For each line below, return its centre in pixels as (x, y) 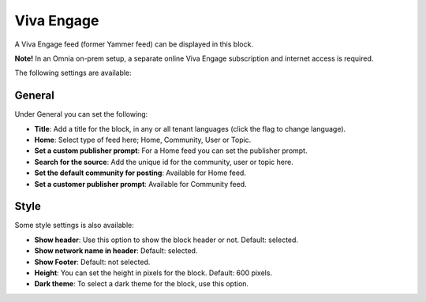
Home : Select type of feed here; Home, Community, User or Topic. (143, 140)
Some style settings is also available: (74, 226)
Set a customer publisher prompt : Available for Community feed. (141, 184)
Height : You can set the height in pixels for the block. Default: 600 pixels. (153, 273)
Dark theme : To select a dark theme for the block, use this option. (141, 284)
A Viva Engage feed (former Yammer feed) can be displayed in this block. (134, 44)
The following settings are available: (73, 73)
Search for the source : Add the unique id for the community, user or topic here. (164, 162)
